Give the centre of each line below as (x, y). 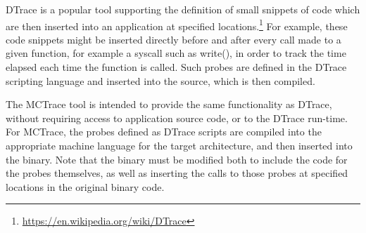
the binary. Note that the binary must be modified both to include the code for (177, 159)
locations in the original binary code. (85, 186)
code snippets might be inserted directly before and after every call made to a (173, 39)
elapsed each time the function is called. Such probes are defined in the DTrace (176, 67)
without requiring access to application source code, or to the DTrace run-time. (177, 118)
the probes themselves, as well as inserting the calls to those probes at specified (177, 173)
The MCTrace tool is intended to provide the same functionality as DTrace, (169, 104)
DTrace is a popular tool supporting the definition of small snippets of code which (183, 9)
